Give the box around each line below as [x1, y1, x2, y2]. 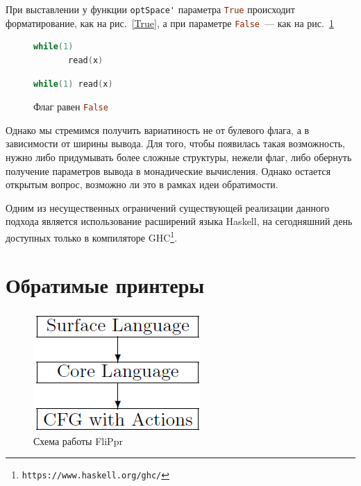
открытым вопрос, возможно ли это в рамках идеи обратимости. [6, 177, 278, 192]
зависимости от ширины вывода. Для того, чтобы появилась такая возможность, [6, 136, 345, 151]
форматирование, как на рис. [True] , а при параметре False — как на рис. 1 [6, 15, 334, 30]
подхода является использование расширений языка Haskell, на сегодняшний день [6, 214, 353, 228]
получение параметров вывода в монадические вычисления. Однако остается [6, 163, 331, 178]
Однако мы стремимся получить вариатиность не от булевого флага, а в [6, 122, 310, 137]
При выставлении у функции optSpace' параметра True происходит [6, 2, 295, 16]
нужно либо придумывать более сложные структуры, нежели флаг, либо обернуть [6, 149, 352, 164]
